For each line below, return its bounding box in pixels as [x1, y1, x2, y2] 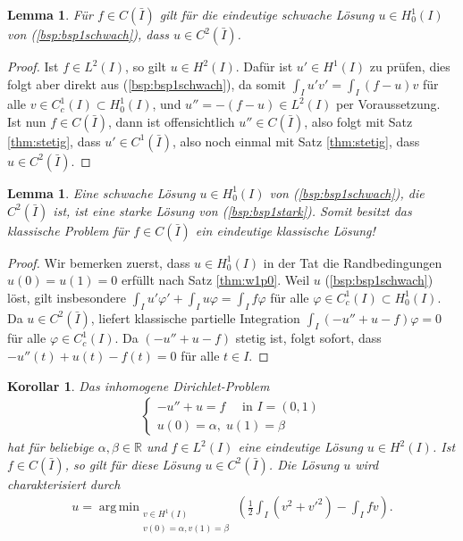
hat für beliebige [7, 437, 94, 456]
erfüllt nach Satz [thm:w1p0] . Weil [121, 270, 310, 289]
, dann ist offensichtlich [107, 112, 235, 130]
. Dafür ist [235, 57, 293, 75]
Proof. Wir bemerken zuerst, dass [7, 253, 190, 271]
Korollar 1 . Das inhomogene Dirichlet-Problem [7, 376, 270, 395]
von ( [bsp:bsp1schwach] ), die [269, 183, 425, 202]
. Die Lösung [268, 454, 340, 473]
